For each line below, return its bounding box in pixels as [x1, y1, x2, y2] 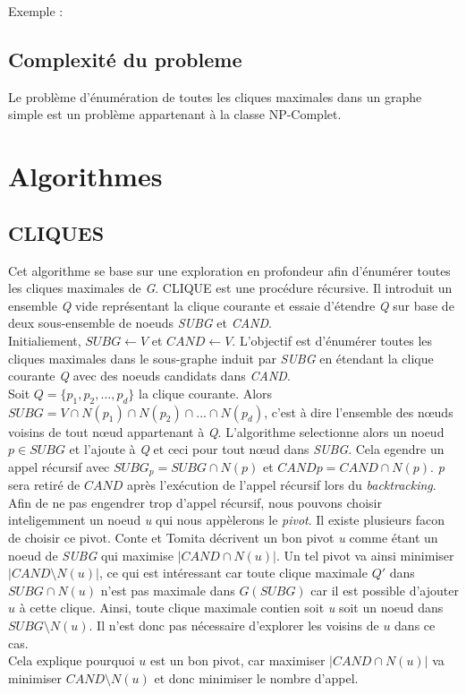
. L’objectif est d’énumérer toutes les [232, 330, 433, 349]
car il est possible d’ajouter [310, 580, 459, 599]
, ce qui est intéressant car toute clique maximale [98, 563, 368, 582]
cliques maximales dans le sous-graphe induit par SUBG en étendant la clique [8, 348, 434, 367]
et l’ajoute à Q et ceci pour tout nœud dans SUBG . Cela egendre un [69, 440, 445, 458]
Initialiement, [8, 330, 81, 349]
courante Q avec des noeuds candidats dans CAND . [8, 366, 291, 385]
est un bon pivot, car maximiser [149, 651, 326, 670]
